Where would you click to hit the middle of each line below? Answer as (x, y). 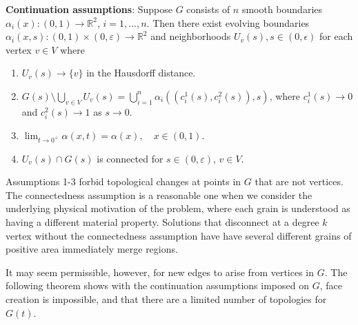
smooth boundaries (282, 9)
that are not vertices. (299, 181)
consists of (208, 9)
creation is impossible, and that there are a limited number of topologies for (166, 299)
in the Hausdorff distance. (141, 73)
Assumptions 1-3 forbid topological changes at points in (123, 181)
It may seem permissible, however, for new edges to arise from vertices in (160, 272)
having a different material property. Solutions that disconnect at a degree (162, 222)
